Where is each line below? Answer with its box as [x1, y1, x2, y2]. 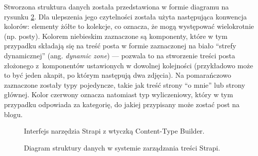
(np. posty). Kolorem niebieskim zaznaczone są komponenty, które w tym [4, 30, 228, 41]
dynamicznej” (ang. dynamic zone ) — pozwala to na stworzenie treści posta [4, 50, 235, 60]
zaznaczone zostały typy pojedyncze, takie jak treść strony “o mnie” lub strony [4, 79, 246, 90]
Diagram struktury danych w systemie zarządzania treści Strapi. [24, 142, 220, 153]
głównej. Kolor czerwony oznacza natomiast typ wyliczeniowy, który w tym [4, 89, 233, 100]
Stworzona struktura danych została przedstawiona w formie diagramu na [4, 1, 229, 11]
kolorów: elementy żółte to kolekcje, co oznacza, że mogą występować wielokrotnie [4, 21, 254, 31]
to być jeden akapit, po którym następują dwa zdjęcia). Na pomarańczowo [4, 70, 231, 80]
